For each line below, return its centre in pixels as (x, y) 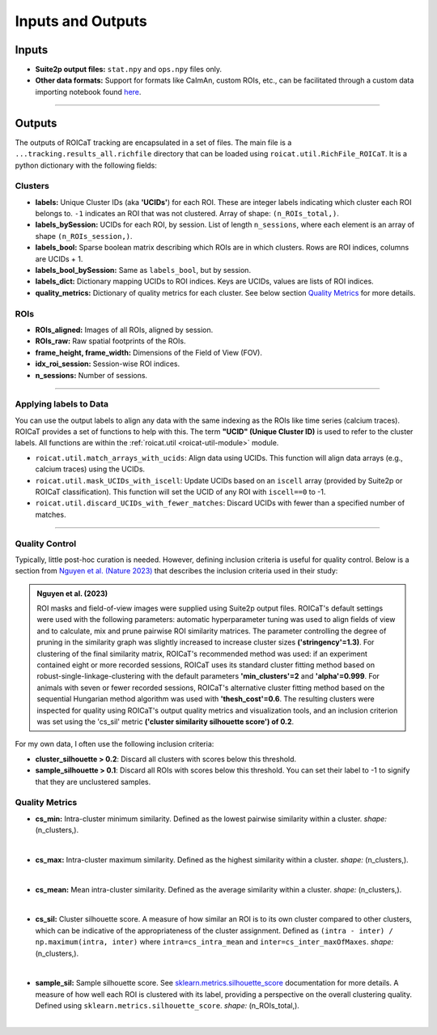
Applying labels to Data (62, 404)
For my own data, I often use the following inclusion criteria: (115, 744)
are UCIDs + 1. (59, 258)
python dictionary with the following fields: (86, 165)
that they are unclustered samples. (93, 782)
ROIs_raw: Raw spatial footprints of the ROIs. (110, 341)
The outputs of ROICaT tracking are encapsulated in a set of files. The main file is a (153, 143)
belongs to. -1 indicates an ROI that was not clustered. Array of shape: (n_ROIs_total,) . (187, 214)
